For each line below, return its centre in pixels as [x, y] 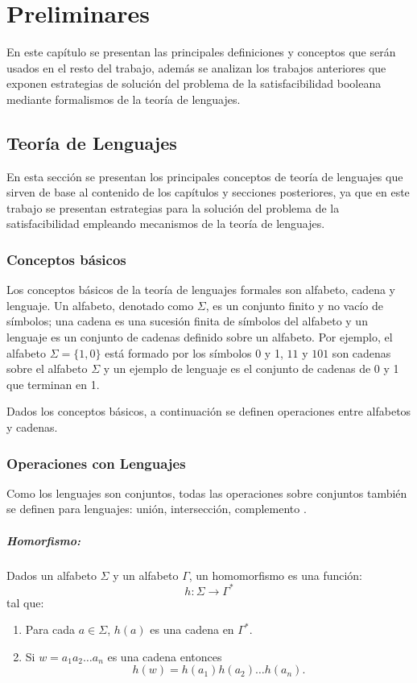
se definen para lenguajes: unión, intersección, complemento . [157, 509]
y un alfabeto [146, 575]
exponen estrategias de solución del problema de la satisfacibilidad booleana [194, 83]
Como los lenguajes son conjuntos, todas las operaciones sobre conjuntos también [207, 493]
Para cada [50, 629]
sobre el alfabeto [47, 368]
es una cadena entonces [165, 656]
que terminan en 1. [53, 384]
